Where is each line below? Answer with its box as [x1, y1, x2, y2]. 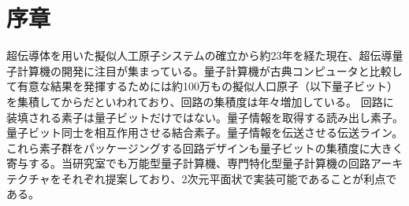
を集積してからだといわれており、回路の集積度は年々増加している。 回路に [6, 93, 394, 109]
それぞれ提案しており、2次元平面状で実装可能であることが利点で [61, 170, 397, 186]
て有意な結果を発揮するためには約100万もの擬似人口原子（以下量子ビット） [6, 78, 398, 94]
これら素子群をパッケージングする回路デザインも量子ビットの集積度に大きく [6, 139, 403, 156]
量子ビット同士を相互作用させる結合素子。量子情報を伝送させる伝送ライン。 [6, 124, 403, 141]
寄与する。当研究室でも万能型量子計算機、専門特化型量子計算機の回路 [6, 155, 370, 171]
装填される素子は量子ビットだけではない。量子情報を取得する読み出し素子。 [6, 109, 403, 125]
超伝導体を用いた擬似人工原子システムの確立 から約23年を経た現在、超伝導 [6, 47, 392, 64]
